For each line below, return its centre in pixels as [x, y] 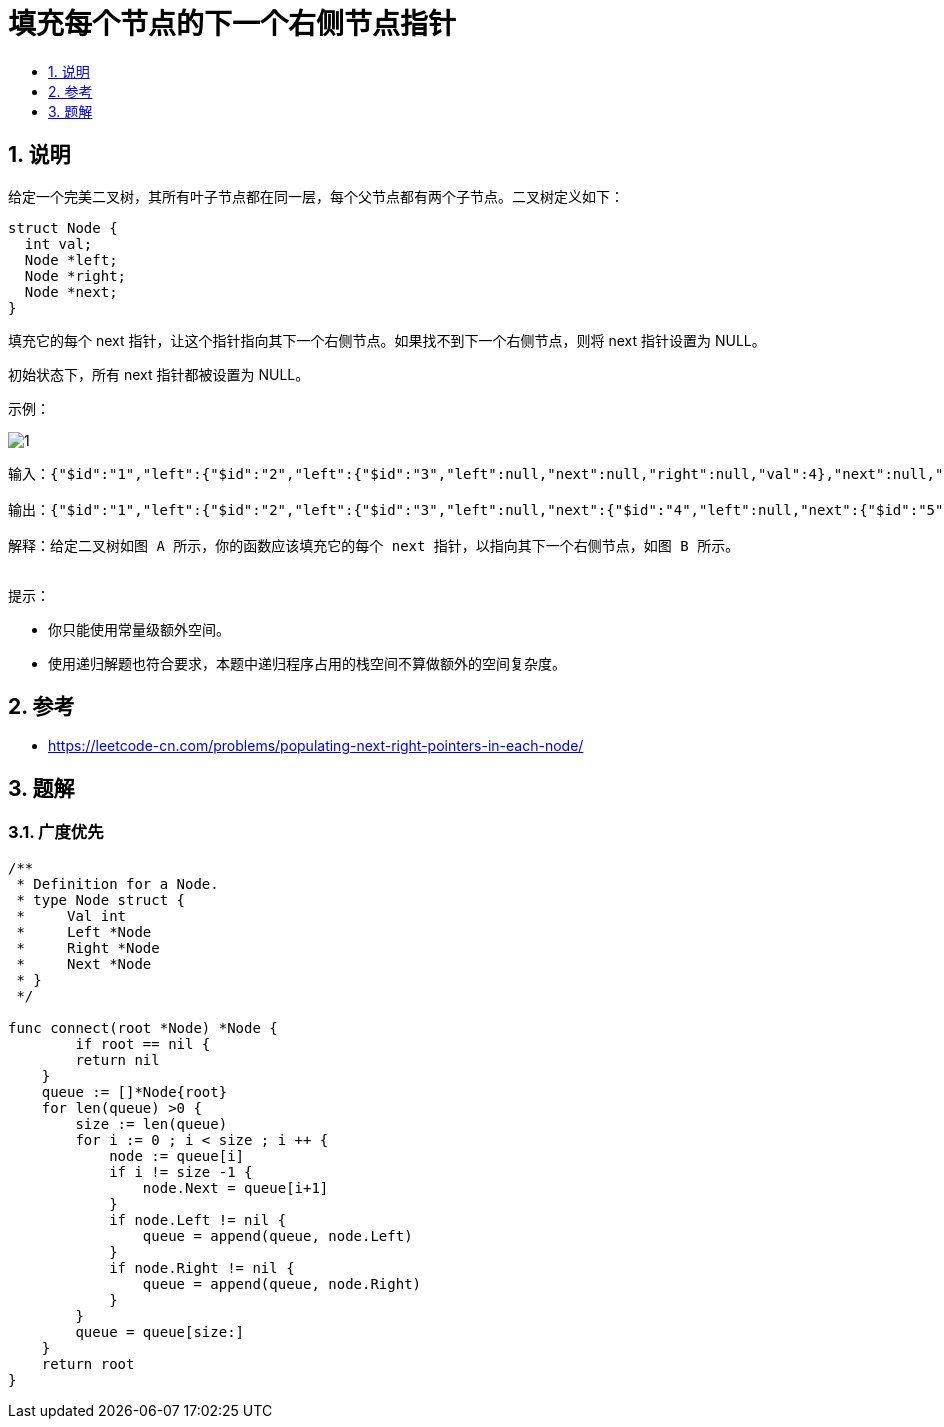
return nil [117, 1059]
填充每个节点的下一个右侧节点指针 [232, 24]
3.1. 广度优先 [56, 832]
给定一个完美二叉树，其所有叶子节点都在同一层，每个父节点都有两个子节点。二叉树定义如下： [316, 196]
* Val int [71, 915]
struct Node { [63, 227]
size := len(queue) [151, 1123]
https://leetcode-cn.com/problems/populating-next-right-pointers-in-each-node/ [316, 746]
